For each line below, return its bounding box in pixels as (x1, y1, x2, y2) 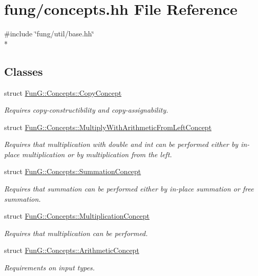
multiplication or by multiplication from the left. (22, 148, 172, 159)
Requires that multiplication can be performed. (4, 227, 148, 238)
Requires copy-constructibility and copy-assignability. (4, 104, 168, 115)
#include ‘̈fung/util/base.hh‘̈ (4, 28, 94, 39)
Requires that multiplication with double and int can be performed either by (4, 139, 239, 150)
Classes (4, 63, 43, 79)
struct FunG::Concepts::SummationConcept (4, 166, 141, 177)
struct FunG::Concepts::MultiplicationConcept (4, 210, 150, 221)
